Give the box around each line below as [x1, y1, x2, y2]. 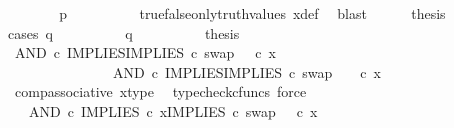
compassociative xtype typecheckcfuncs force [14, 81, 307, 102]
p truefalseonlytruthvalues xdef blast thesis [59, 3, 446, 23]
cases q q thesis [8, 22, 240, 43]
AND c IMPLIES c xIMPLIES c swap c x [28, 100, 318, 121]
